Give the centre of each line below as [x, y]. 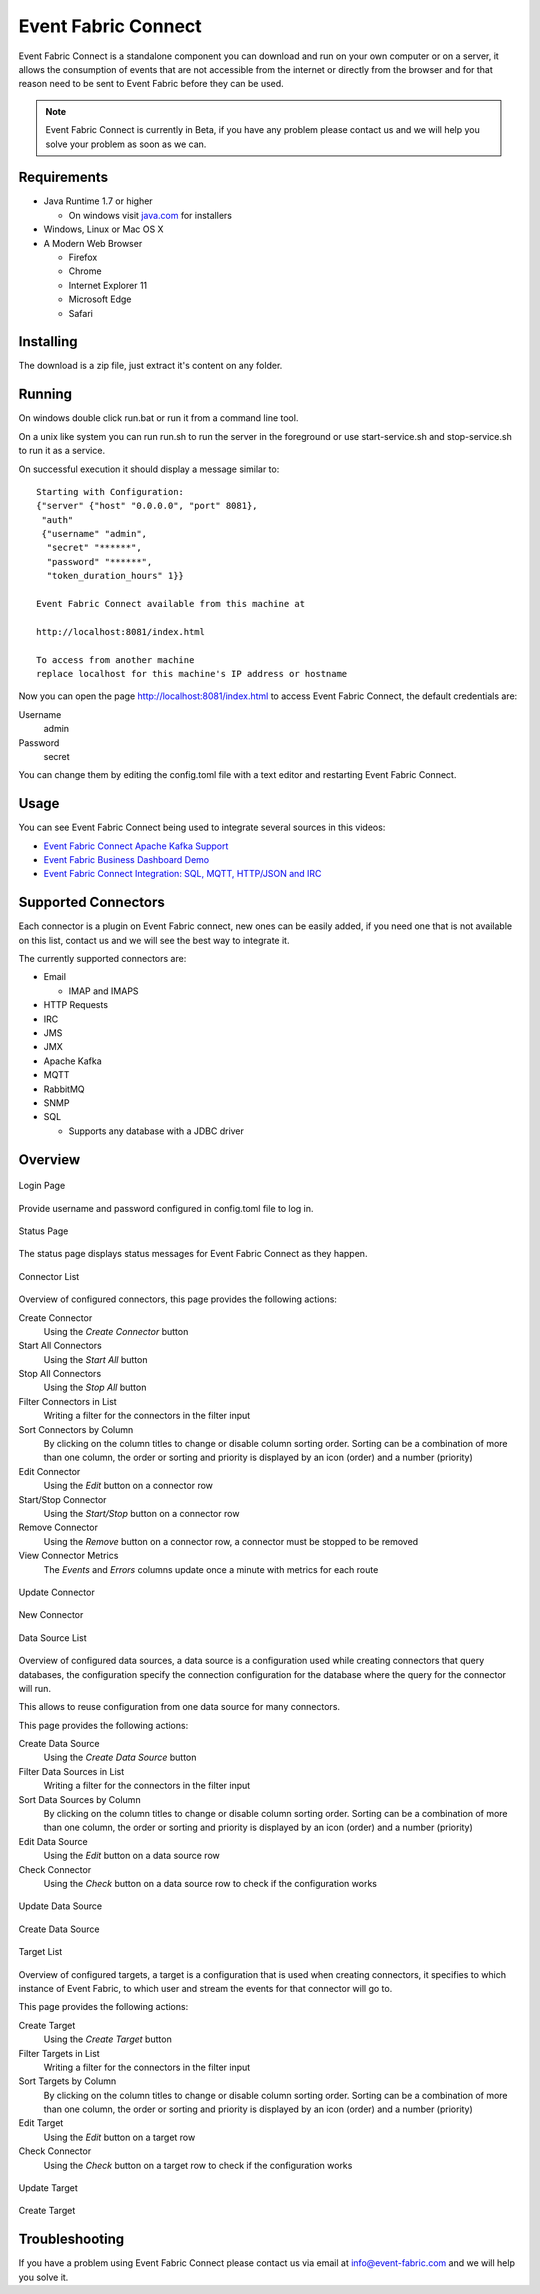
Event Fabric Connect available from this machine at [170, 604]
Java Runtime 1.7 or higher [98, 201]
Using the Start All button [95, 1359]
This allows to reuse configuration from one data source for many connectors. [179, 1707]
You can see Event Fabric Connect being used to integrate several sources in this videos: [202, 827]
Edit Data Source [53, 1841]
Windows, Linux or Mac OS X [103, 229]
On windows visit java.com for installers [150, 215]
